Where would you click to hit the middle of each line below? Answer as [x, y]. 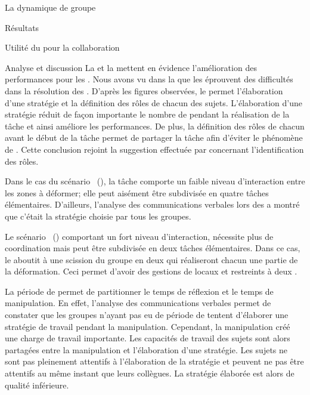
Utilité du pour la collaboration [62, 47]
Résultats [22, 27]
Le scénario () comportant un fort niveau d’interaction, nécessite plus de [139, 236]
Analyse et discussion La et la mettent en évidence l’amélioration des [131, 67]
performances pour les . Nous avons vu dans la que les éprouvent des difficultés [149, 79]
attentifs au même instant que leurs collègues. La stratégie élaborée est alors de [150, 373]
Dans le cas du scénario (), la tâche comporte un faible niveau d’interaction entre [155, 181]
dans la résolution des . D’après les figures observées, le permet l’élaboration [144, 90]
